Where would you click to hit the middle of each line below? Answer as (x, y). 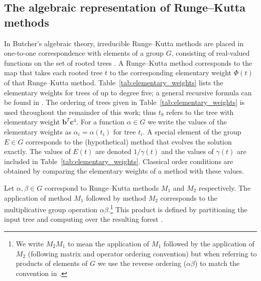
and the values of (187, 151)
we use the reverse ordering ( (142, 263)
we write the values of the (187, 122)
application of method (38, 197)
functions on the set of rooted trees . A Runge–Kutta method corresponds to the (128, 62)
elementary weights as (38, 131)
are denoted (113, 151)
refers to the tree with (200, 112)
